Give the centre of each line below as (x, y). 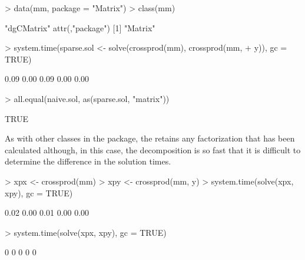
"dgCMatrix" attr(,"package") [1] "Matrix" (80, 27)
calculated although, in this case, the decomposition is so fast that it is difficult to (153, 149)
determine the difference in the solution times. (88, 161)
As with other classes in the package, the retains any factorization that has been (150, 138)
